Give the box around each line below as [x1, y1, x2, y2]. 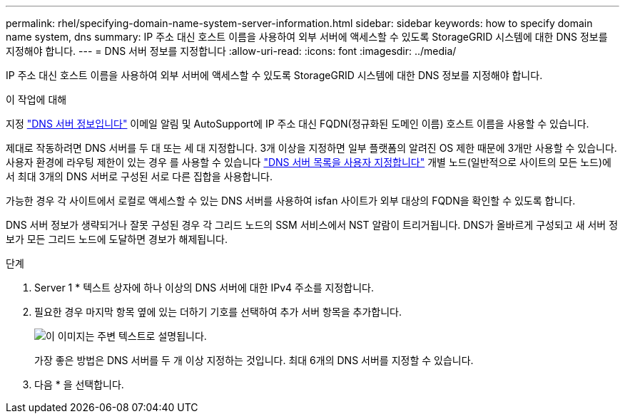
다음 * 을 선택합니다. [34, 378, 124, 390]
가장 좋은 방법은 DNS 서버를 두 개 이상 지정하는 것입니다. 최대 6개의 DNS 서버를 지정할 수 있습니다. [34, 354, 474, 366]
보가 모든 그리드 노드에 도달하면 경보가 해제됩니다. [6, 233, 228, 245]
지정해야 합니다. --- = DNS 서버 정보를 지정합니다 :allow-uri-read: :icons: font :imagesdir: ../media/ [6, 45, 457, 57]
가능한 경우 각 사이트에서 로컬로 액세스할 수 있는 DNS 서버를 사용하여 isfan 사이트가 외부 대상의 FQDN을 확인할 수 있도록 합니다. [6, 195, 576, 207]
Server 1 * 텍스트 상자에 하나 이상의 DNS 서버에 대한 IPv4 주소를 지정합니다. [34, 281, 375, 294]
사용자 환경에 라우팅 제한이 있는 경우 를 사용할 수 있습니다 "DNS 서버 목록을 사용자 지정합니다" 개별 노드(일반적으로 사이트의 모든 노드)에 [6, 156, 611, 168]
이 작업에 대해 [6, 93, 67, 105]
